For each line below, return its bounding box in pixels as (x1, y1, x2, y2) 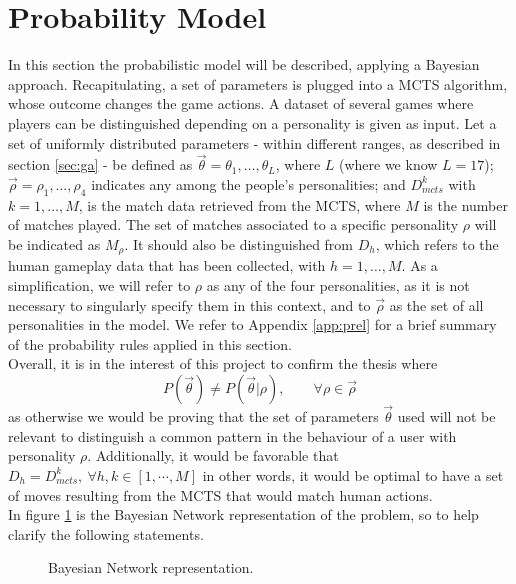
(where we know (338, 154, 438, 175)
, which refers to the (375, 233, 499, 254)
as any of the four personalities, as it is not (206, 274, 470, 295)
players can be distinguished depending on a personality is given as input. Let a (8, 112, 497, 133)
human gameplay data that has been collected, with (8, 255, 326, 276)
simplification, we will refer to (8, 274, 191, 295)
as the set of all (389, 294, 484, 315)
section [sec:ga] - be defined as (8, 154, 193, 175)
